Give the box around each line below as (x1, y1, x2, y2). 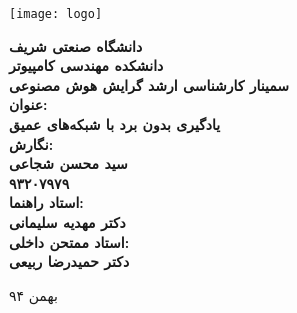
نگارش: (9, 133, 54, 154)
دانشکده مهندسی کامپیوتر (9, 55, 164, 76)
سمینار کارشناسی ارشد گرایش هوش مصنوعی (9, 74, 289, 95)
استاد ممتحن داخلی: (9, 231, 130, 252)
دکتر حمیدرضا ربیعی (9, 251, 130, 272)
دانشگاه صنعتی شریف (9, 35, 143, 56)
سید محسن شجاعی (9, 153, 128, 174)
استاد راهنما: (9, 192, 84, 213)
